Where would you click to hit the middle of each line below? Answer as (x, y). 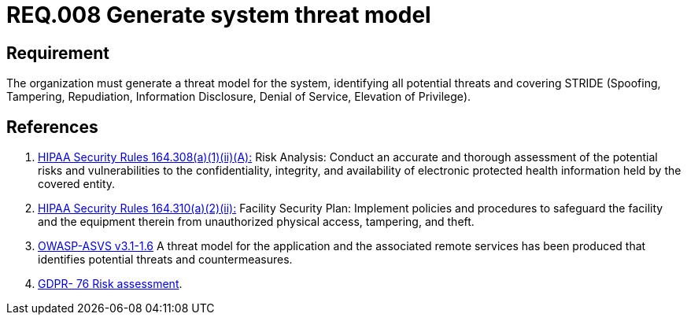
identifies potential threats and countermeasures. (165, 260)
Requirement (58, 53)
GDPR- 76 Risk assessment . (110, 284)
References (52, 127)
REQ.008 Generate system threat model (219, 15)
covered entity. (77, 184)
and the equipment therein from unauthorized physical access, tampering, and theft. (256, 222)
